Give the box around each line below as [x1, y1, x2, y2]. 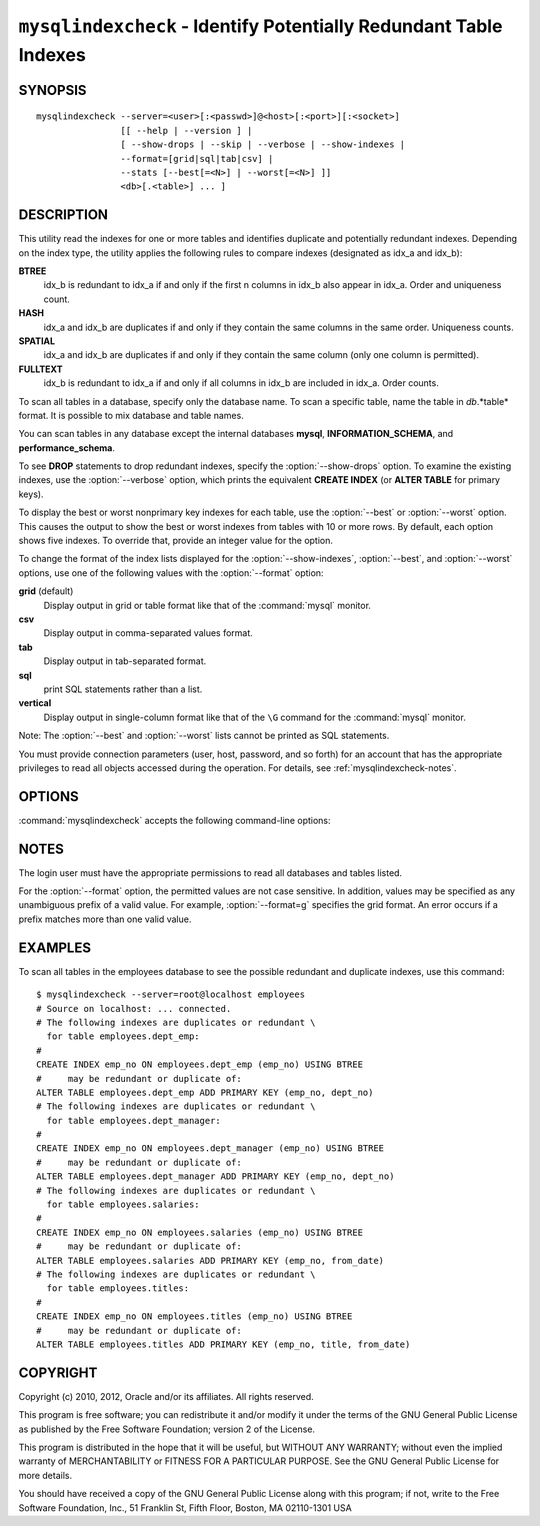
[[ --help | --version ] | [120, 125, 253, 136]
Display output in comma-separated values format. [43, 627, 254, 639]
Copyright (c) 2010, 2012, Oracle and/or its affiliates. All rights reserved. [18, 1390, 314, 1402]
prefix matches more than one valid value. [18, 913, 192, 925]
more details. [18, 1469, 73, 1481]
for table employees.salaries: [46, 1199, 200, 1210]
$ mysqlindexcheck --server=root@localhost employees [36, 989, 305, 1000]
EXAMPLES [18, 939, 92, 956]
